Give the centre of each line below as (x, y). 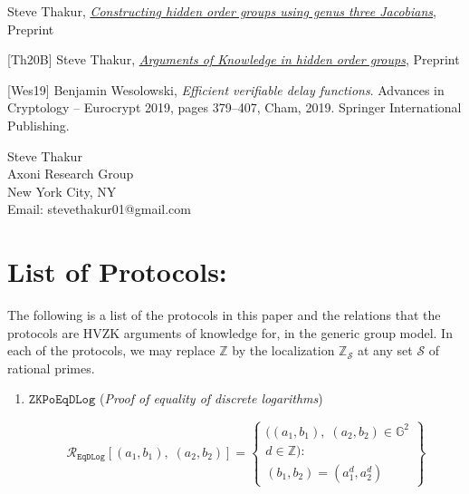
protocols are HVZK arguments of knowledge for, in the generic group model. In (230, 332)
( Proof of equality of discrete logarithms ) (211, 398)
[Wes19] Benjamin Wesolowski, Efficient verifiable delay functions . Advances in (226, 89)
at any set (385, 350)
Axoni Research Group (71, 174)
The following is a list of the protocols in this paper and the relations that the (224, 315)
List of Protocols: (117, 271)
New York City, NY (62, 191)
